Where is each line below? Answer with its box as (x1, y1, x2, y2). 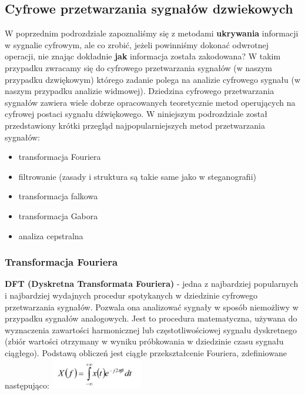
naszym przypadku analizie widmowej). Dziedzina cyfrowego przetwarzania (5, 85, 274, 97)
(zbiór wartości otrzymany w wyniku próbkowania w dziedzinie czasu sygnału (5, 335, 284, 347)
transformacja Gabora (18, 209, 98, 222)
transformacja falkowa (18, 190, 98, 202)
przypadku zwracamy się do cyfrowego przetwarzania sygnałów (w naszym (5, 61, 273, 73)
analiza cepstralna (18, 229, 83, 242)
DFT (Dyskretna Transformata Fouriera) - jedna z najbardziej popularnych (5, 277, 299, 290)
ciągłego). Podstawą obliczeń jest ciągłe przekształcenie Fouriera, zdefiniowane (5, 346, 287, 359)
